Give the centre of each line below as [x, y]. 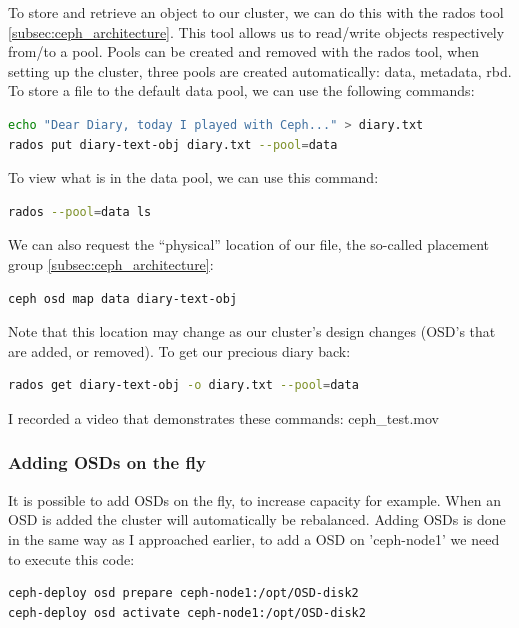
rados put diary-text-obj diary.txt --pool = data [173, 144]
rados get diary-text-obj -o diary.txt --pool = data [183, 385]
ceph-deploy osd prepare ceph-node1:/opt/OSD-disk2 [183, 593]
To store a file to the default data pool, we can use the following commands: [241, 90]
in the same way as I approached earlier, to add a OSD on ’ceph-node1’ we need [254, 538]
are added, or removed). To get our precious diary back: [179, 350]
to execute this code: [71, 558]
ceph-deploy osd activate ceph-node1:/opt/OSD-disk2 [187, 612]
